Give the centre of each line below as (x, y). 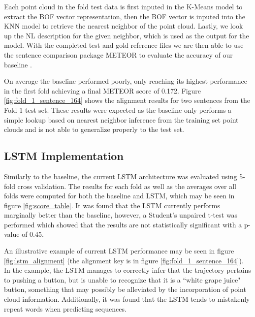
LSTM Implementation (64, 156)
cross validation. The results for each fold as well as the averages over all (127, 186)
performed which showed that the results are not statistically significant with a (123, 224)
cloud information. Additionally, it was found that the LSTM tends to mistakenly (127, 299)
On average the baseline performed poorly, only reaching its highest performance (126, 81)
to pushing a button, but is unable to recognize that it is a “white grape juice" (122, 279)
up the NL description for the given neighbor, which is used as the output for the (127, 35)
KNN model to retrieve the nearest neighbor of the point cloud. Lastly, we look (124, 26)
